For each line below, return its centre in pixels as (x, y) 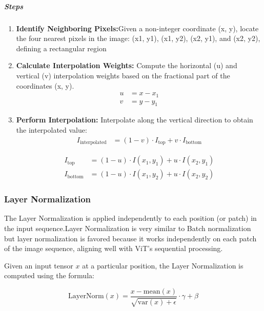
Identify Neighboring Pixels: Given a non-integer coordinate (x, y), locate (137, 28)
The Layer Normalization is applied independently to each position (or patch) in (130, 218)
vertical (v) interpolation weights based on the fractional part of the (123, 75)
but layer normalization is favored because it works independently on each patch (130, 238)
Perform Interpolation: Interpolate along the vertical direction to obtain (135, 120)
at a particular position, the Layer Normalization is (163, 265)
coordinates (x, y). (45, 85)
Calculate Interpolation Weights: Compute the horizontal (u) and (127, 65)
